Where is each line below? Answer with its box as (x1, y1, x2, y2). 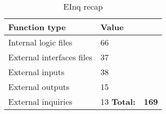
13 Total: (100, 96, 136, 107)
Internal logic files (8, 36, 72, 48)
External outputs (8, 81, 70, 93)
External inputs (8, 66, 65, 78)
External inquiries (8, 96, 72, 107)
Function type (8, 21, 66, 33)
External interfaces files (8, 51, 93, 63)
